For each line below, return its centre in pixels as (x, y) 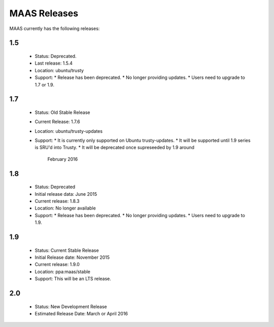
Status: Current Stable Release (67, 250)
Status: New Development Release (71, 306)
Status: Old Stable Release (62, 112)
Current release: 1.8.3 (57, 201)
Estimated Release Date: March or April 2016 (81, 314)
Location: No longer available (65, 208)
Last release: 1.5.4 (54, 63)
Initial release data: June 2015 (66, 194)
